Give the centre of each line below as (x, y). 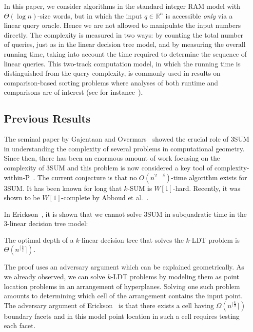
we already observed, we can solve (55, 277)
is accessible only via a (199, 15)
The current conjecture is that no (87, 177)
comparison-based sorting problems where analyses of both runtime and (111, 82)
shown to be (22, 197)
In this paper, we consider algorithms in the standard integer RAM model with (122, 6)
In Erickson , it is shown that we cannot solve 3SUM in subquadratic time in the (126, 214)
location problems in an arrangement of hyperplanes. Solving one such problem (122, 286)
